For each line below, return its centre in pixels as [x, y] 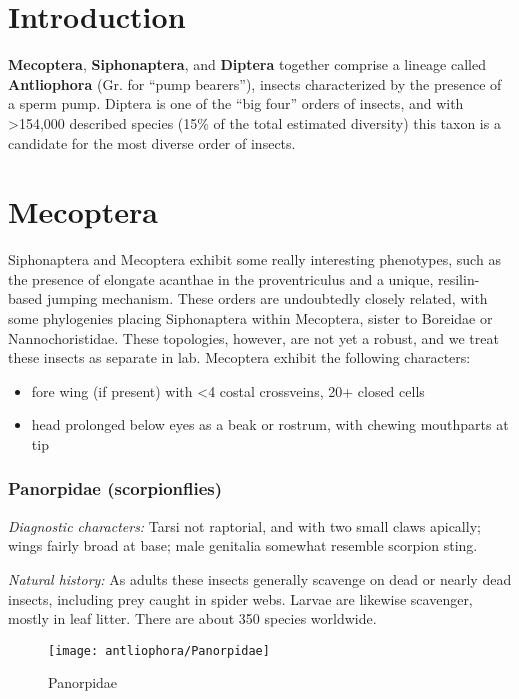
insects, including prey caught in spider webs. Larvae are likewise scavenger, [240, 598]
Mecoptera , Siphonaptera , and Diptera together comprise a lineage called [247, 64]
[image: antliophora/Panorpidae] [159, 650]
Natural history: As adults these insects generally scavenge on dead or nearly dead [260, 578]
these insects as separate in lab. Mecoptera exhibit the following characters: [239, 357]
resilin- [458, 278]
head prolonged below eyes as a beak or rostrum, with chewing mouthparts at [270, 424]
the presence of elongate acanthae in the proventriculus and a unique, [221, 278]
